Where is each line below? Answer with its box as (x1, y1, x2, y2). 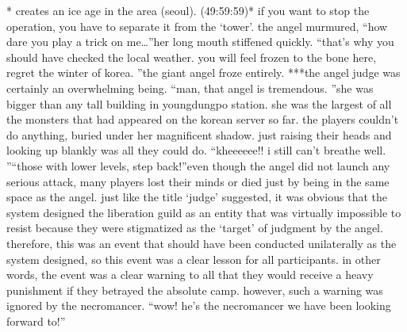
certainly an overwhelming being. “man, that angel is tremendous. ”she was (6, 79, 374, 96)
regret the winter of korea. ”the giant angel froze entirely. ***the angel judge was (6, 64, 401, 81)
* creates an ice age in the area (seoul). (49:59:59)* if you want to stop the (6, 2, 370, 18)
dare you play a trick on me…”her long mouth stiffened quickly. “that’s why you (6, 33, 394, 50)
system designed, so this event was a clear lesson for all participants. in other (6, 250, 381, 267)
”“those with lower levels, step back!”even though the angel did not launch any (6, 157, 390, 174)
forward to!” (6, 312, 66, 329)
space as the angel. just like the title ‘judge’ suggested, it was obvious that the (6, 189, 388, 205)
